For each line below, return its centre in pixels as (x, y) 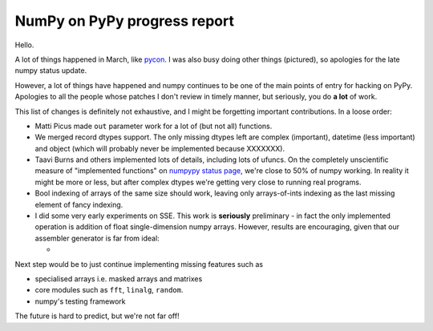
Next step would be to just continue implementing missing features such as (139, 264)
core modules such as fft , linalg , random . (109, 290)
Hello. (24, 45)
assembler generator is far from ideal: (97, 238)
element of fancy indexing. (79, 204)
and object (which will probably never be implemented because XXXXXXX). (160, 148)
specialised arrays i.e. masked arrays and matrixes (119, 279)
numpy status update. (51, 71)
